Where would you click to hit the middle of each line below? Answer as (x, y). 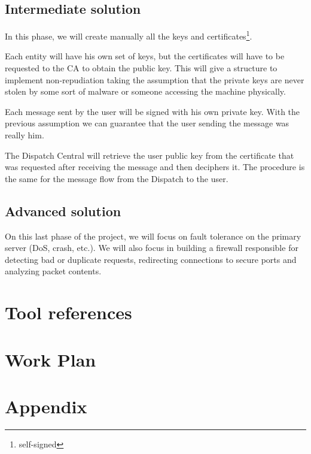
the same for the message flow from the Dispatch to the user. (117, 178)
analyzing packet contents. (53, 271)
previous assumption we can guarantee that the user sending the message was (147, 123)
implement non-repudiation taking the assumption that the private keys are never (155, 79)
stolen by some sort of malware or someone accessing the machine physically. (145, 91)
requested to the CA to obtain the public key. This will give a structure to (141, 68)
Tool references (68, 312)
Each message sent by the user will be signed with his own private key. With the (153, 111)
